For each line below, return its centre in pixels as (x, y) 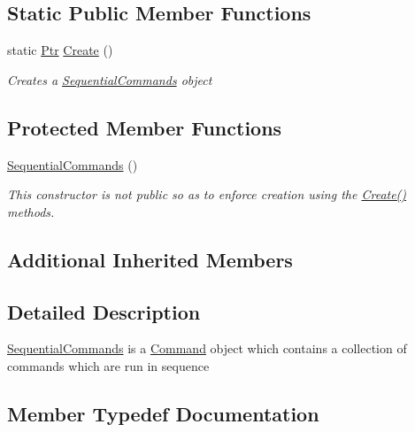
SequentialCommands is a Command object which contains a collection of (207, 348)
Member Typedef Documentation (163, 413)
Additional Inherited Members (150, 259)
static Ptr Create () (60, 50)
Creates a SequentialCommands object (110, 79)
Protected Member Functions (145, 127)
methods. (31, 211)
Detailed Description (104, 311)
